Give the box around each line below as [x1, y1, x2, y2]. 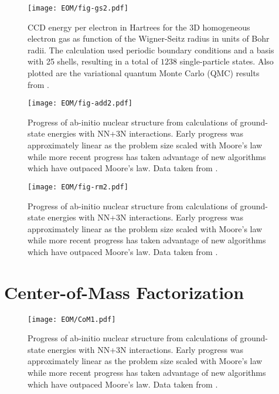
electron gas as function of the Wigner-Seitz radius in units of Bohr [28, 32, 270, 45]
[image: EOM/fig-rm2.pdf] [28, 182, 128, 191]
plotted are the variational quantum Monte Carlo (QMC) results [28, 67, 260, 79]
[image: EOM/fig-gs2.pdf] [28, 4, 128, 12]
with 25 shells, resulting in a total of [28, 55, 158, 67]
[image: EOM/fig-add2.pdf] [28, 99, 132, 108]
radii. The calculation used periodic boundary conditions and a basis [28, 43, 274, 56]
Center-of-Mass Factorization [4, 280, 244, 304]
